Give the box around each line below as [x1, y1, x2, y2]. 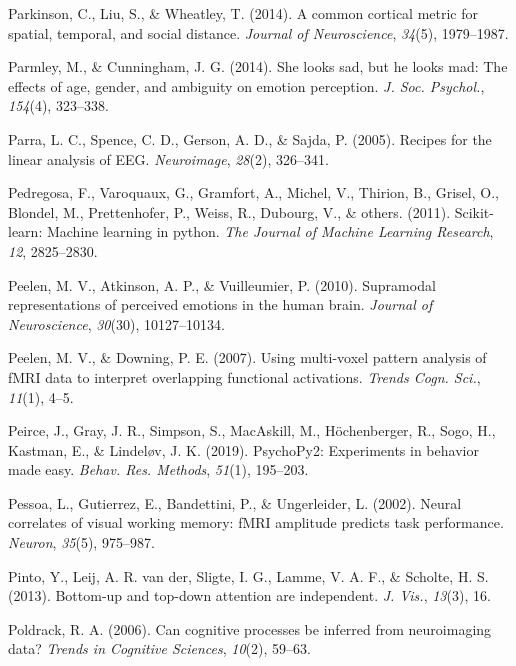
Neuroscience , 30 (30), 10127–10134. [8, 313, 225, 334]
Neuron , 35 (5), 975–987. [8, 532, 155, 553]
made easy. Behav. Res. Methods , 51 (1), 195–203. [8, 459, 309, 480]
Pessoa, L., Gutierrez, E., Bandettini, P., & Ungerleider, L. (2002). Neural [8, 492, 462, 513]
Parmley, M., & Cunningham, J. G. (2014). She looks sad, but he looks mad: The [8, 56, 508, 77]
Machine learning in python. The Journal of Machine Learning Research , [46, 221, 494, 242]
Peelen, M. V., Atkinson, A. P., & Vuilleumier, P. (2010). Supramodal [8, 274, 436, 295]
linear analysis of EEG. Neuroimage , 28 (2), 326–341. [8, 148, 329, 169]
